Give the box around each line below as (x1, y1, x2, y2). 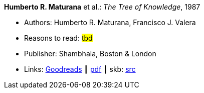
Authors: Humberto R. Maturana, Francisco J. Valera (24, 18, 196, 27)
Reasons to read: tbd (24, 34, 93, 42)
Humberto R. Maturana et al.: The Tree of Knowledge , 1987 (4, 3, 200, 11)
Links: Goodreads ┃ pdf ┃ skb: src (24, 65, 136, 73)
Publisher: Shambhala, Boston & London (24, 49, 156, 58)
